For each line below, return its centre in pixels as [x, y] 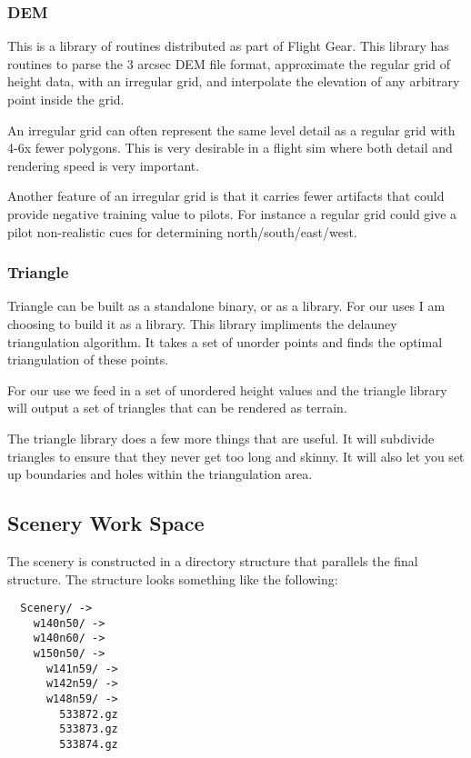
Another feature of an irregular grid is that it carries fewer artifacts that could [226, 196]
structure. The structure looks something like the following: [173, 578]
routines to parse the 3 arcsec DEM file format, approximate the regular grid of [229, 63]
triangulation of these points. [88, 359]
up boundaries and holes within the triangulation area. [160, 474]
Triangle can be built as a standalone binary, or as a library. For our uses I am [226, 306]
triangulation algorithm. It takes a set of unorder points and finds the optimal [225, 341]
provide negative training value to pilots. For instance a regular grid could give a [232, 213]
